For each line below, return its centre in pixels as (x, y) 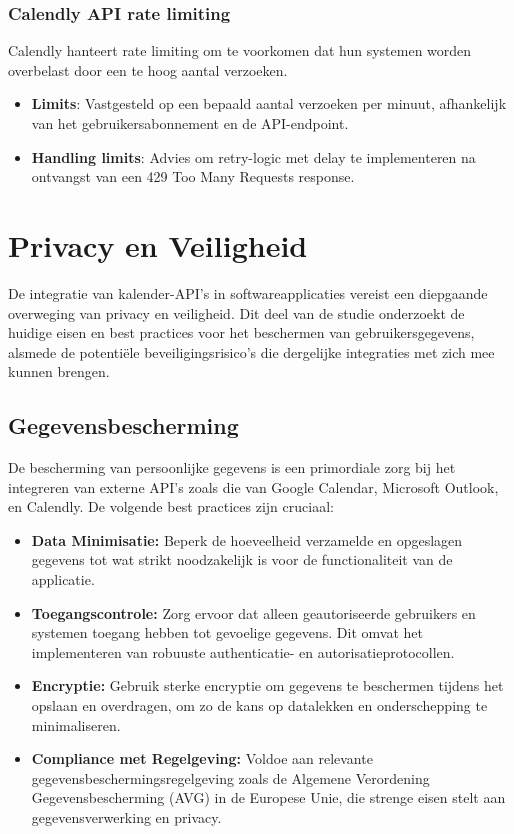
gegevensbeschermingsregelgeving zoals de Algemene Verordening (230, 777)
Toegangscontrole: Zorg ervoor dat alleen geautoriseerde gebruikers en (253, 612)
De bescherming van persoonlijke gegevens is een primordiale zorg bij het (232, 467)
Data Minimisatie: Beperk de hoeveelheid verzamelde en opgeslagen (247, 539)
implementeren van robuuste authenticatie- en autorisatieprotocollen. (243, 651)
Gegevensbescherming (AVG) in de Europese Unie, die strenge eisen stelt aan (268, 797)
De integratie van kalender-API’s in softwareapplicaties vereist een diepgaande (248, 292)
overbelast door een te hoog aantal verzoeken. (148, 69)
